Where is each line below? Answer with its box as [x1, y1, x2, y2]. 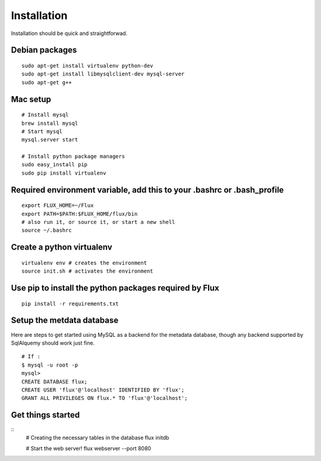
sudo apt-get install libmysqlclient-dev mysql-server [21, 71, 185, 77]
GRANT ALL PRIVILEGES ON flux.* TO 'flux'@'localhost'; [21, 395, 188, 402]
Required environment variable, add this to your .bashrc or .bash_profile [11, 185, 284, 195]
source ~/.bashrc [21, 227, 72, 234]
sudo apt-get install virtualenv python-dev [21, 62, 154, 69]
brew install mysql [21, 119, 78, 127]
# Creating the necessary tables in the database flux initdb [26, 434, 169, 441]
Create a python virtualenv [11, 242, 112, 252]
